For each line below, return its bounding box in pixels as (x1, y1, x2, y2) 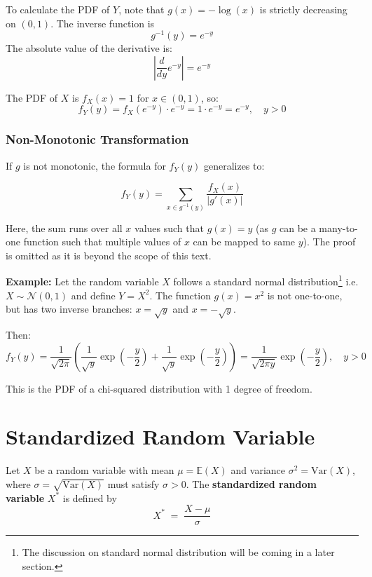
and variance (230, 463, 286, 477)
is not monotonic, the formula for (23, 158, 166, 172)
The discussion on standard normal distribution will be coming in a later (22, 545, 335, 559)
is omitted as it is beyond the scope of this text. (6, 247, 212, 262)
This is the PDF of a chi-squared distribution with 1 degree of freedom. (6, 381, 312, 395)
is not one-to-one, (267, 287, 343, 302)
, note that (118, 2, 165, 16)
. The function (149, 287, 211, 302)
